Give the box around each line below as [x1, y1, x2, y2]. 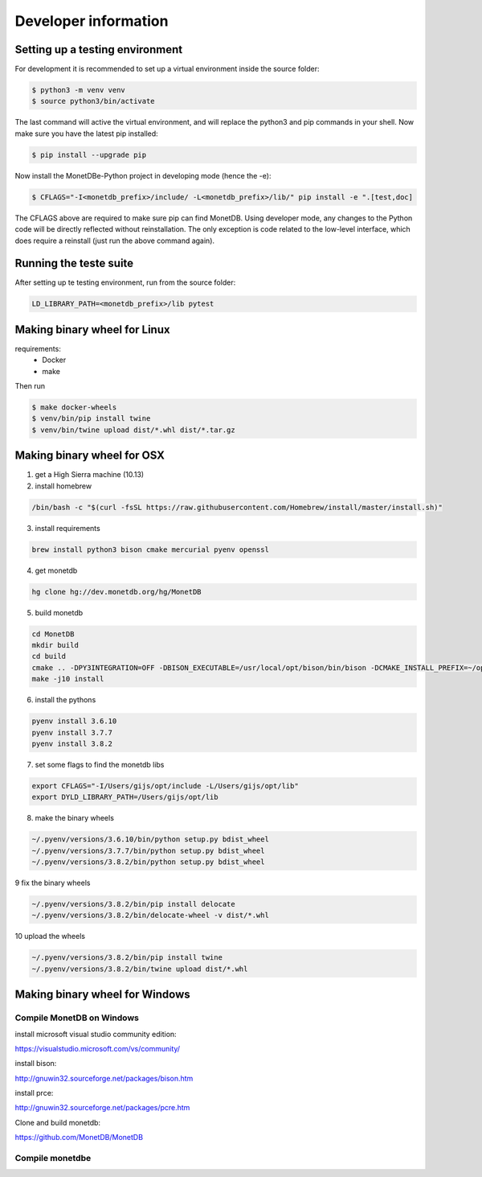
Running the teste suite [14, 257, 134, 270]
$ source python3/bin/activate [31, 97, 156, 106]
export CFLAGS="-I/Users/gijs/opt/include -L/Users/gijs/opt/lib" [31, 781, 299, 790]
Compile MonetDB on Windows [14, 1012, 140, 1023]
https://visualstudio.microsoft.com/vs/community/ [14, 1043, 181, 1053]
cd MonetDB [31, 629, 75, 639]
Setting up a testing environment [14, 43, 183, 56]
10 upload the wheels [14, 932, 86, 941]
